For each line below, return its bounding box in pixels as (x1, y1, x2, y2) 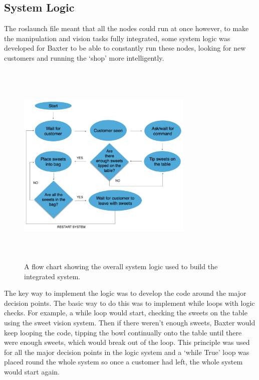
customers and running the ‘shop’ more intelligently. (4, 52, 164, 63)
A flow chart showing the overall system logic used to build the (24, 261, 218, 272)
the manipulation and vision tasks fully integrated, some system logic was (4, 33, 230, 43)
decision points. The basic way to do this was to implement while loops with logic (4, 297, 255, 308)
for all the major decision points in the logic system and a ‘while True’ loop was (4, 346, 249, 357)
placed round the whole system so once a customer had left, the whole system (4, 356, 243, 367)
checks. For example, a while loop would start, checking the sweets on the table (4, 307, 247, 318)
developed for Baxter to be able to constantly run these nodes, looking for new (4, 43, 246, 53)
